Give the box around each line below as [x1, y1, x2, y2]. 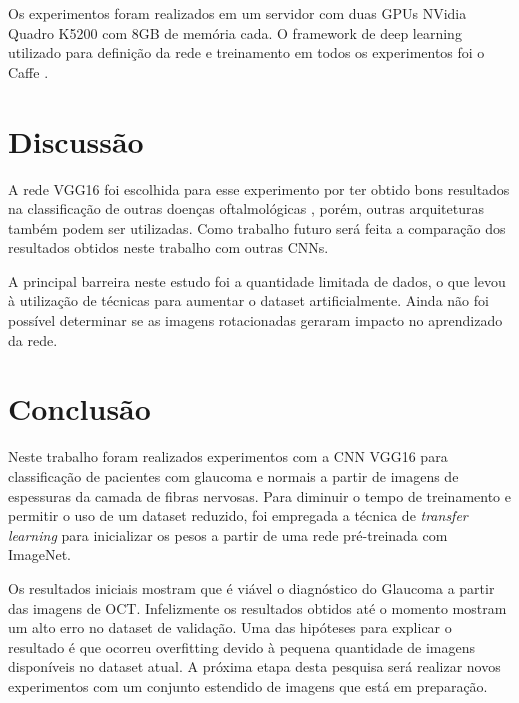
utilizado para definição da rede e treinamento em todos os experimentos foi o [8, 42, 485, 63]
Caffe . [8, 61, 49, 82]
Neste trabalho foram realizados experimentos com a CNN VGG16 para [8, 446, 448, 467]
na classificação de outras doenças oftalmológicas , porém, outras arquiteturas [8, 198, 484, 219]
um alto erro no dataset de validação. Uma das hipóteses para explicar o [8, 617, 452, 638]
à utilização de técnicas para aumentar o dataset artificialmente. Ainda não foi [8, 290, 489, 311]
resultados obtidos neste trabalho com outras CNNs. [8, 237, 329, 258]
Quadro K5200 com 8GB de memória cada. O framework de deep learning [8, 22, 462, 43]
